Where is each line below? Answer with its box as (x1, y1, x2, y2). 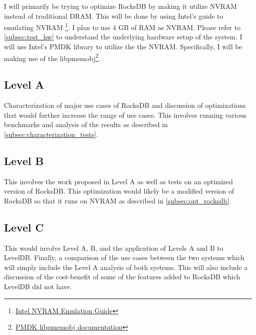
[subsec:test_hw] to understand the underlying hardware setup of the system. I (4, 32, 243, 42)
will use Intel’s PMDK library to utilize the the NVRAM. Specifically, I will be (4, 41, 242, 52)
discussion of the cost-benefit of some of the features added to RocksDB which (4, 271, 240, 282)
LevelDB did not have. (4, 281, 72, 292)
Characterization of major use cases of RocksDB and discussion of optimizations (4, 100, 246, 110)
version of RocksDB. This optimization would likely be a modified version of (4, 186, 234, 196)
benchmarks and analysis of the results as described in (4, 119, 168, 130)
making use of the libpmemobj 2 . (4, 51, 100, 63)
